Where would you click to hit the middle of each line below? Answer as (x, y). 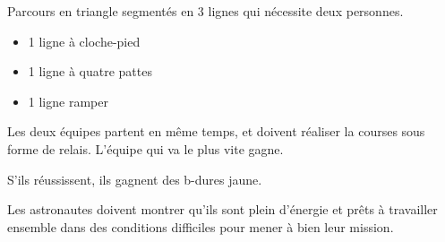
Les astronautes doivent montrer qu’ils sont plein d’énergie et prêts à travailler (222, 209)
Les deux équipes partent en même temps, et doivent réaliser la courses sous (216, 131)
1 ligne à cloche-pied (84, 41)
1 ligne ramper (68, 101)
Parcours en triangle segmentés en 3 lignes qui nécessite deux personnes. (205, 11)
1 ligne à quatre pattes (90, 71)
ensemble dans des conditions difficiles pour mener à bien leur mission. (201, 226)
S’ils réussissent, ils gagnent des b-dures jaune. (135, 179)
